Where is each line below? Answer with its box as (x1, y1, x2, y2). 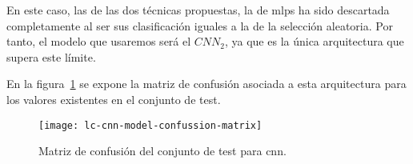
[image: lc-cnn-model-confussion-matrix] (38, 119, 263, 131)
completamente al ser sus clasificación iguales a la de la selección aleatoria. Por (6, 17, 393, 34)
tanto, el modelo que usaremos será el (6, 33, 191, 50)
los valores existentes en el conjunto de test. (6, 90, 221, 107)
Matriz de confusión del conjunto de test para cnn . (38, 142, 287, 159)
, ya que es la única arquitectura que (224, 33, 404, 50)
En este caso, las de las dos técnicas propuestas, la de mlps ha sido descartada (6, 2, 390, 18)
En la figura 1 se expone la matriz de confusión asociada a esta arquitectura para (6, 75, 407, 92)
